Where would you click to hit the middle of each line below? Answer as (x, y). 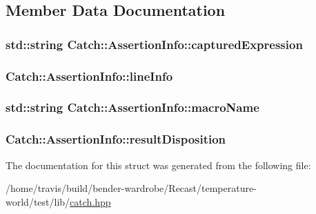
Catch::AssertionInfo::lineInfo (89, 76)
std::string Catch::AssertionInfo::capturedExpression (154, 44)
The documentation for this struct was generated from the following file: (158, 165)
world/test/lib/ (38, 201)
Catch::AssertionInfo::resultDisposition (116, 139)
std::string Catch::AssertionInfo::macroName (132, 107)
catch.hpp (90, 201)
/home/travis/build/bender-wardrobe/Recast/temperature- (131, 188)
